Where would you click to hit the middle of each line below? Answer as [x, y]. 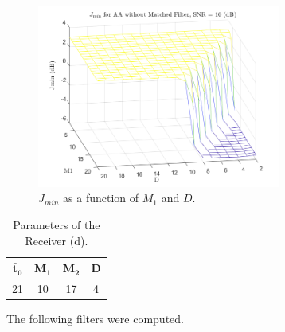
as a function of [101, 198]
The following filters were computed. [95, 319]
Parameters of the [57, 224]
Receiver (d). [57, 240]
